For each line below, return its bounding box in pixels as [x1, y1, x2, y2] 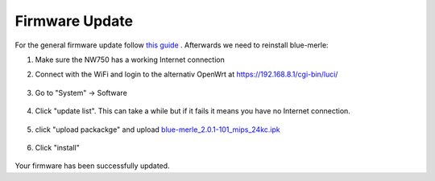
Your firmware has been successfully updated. [14, 161, 170, 171]
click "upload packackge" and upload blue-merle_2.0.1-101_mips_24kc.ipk [35, 125, 281, 134]
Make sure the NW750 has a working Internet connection [35, 55, 225, 64]
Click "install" [35, 142, 81, 152]
